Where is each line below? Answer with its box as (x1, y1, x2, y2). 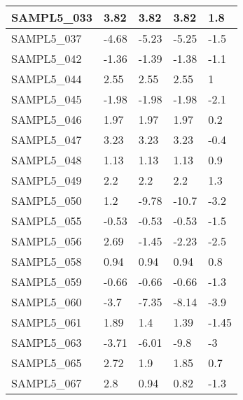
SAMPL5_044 (11, 71, 82, 87)
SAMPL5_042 (11, 50, 82, 66)
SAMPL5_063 (11, 334, 82, 350)
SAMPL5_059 (11, 273, 82, 290)
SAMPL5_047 (11, 131, 82, 148)
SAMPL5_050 (11, 192, 82, 208)
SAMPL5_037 (11, 30, 82, 46)
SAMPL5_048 (11, 152, 82, 168)
